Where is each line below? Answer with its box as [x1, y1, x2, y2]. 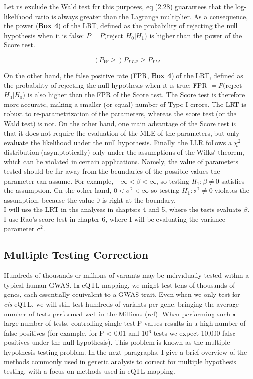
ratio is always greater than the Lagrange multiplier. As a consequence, [35, 11, 248, 21]
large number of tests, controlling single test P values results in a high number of [4, 318, 246, 328]
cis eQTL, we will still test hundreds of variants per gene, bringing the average [4, 299, 239, 309]
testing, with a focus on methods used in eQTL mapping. [4, 366, 175, 376]
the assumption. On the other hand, [4, 185, 112, 195]
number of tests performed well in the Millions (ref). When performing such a [4, 308, 236, 318]
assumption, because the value [4, 194, 95, 205]
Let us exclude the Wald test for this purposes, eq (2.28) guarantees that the [4, 1, 234, 11]
